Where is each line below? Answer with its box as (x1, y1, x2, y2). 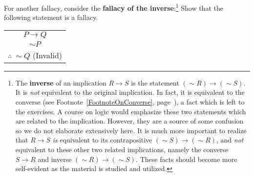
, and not (216, 135, 244, 145)
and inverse (38, 154, 72, 164)
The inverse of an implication (15, 77, 106, 88)
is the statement (131, 77, 179, 88)
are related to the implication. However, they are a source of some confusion (15, 116, 244, 126)
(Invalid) (33, 49, 63, 61)
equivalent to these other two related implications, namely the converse (15, 144, 229, 154)
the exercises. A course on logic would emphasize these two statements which (15, 106, 246, 116)
